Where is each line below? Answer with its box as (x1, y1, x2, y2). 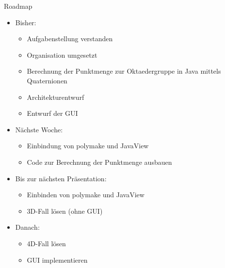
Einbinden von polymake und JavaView (27, 189, 145, 200)
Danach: (15, 222, 40, 232)
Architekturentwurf (27, 92, 84, 102)
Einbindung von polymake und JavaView (27, 141, 149, 151)
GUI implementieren (27, 254, 88, 265)
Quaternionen (27, 75, 67, 85)
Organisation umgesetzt (27, 49, 97, 60)
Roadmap (4, 1, 32, 11)
